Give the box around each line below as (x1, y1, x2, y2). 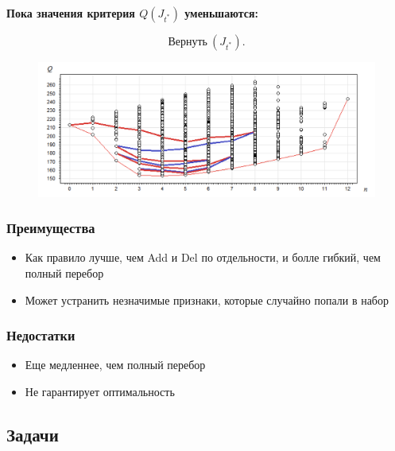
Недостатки (6, 325, 76, 345)
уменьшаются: (184, 5, 258, 21)
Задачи (6, 422, 59, 446)
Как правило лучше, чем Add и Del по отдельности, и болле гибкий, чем (25, 249, 381, 266)
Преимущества (6, 218, 95, 238)
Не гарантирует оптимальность (25, 383, 175, 399)
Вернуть (168, 37, 207, 48)
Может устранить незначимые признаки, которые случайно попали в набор (25, 291, 389, 308)
